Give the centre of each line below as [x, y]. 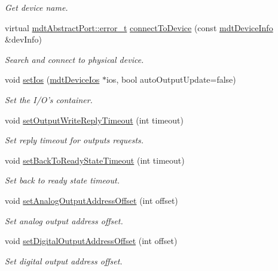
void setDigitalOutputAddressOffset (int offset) [91, 241]
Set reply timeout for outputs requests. [74, 140]
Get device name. [36, 7]
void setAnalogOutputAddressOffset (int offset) [91, 200]
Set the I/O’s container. [49, 99]
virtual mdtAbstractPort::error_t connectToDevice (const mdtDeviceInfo [139, 27]
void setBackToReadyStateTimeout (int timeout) [95, 160]
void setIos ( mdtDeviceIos [52, 79]
